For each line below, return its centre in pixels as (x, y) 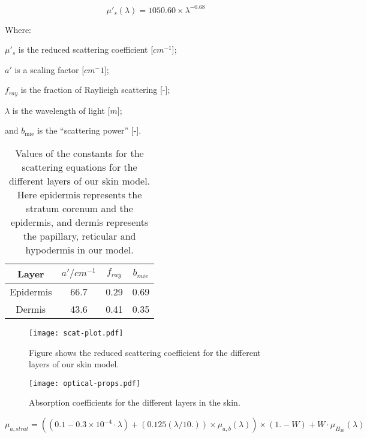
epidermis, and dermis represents (79, 222)
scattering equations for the (79, 167)
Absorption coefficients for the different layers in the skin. (135, 402)
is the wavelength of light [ (61, 110)
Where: (18, 29)
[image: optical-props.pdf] (85, 383)
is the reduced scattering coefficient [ (86, 49)
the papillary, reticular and (79, 235)
